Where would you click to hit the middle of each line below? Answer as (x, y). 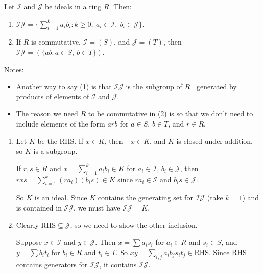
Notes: (14, 69)
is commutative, (56, 42)
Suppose (29, 242)
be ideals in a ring (73, 6)
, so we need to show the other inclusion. (134, 225)
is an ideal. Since (61, 197)
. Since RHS (228, 252)
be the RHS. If (61, 141)
